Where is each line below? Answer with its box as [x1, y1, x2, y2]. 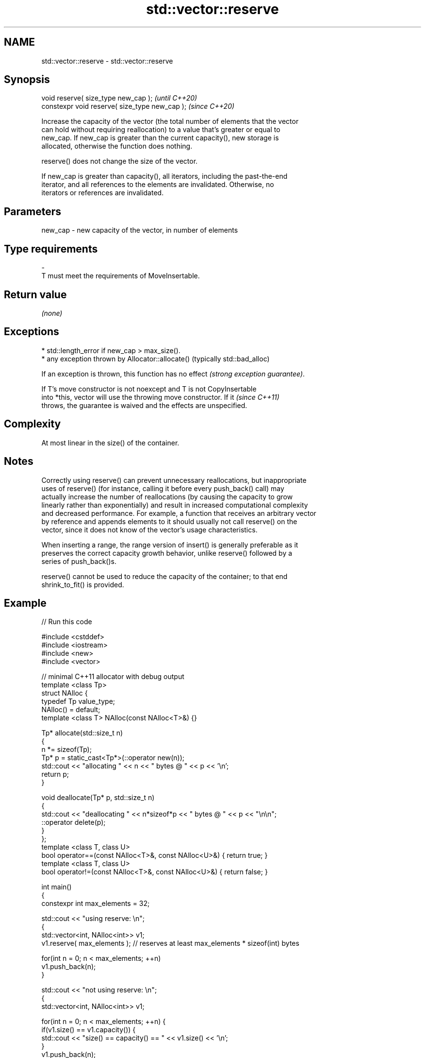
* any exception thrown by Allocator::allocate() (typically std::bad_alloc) [41, 354, 270, 363]
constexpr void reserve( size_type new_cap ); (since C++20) [41, 102, 235, 111]
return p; [41, 770, 69, 779]
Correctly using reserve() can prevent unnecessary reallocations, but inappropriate [41, 476, 307, 484]
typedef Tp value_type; [41, 697, 115, 706]
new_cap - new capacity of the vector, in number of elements [41, 226, 238, 235]
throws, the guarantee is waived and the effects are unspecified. [41, 401, 247, 410]
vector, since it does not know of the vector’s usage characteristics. [41, 525, 258, 534]
